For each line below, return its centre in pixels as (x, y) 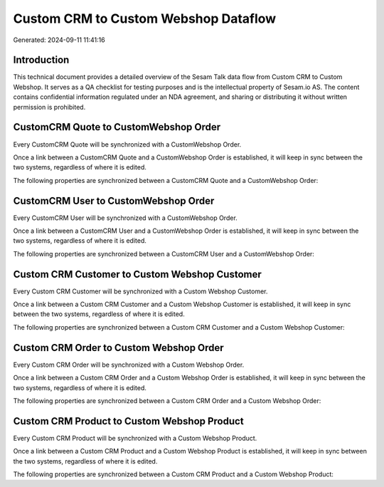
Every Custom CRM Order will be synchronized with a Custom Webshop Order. (129, 365)
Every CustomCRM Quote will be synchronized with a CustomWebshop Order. (127, 144)
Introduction (41, 60)
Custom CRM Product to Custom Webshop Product (129, 421)
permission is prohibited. (49, 107)
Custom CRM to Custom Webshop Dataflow (145, 19)
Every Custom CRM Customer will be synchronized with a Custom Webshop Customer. (140, 291)
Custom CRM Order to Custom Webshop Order (118, 348)
